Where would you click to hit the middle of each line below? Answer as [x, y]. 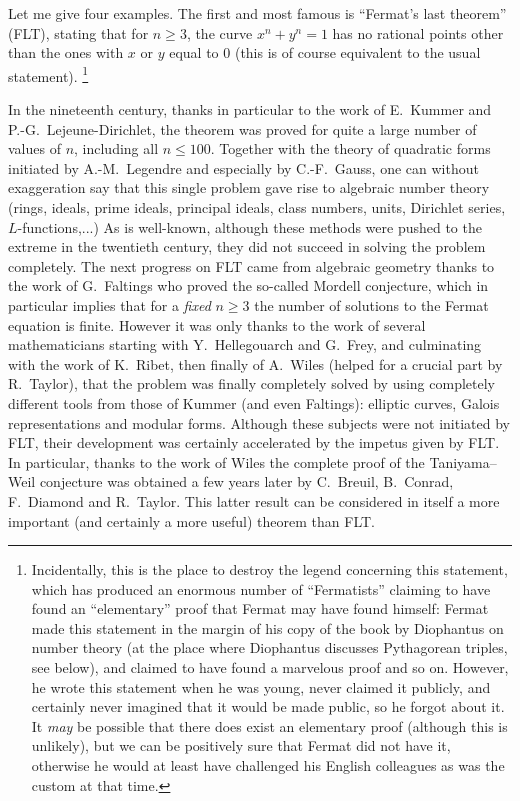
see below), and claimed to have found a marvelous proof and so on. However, [270, 667]
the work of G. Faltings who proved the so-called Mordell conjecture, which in [248, 285]
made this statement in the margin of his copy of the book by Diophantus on [267, 627]
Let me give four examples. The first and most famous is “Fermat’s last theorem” [257, 13]
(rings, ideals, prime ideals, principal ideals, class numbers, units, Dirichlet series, [257, 207]
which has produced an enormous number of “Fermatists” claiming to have [261, 588]
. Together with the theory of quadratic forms [350, 148]
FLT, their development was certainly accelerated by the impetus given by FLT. [254, 442]
